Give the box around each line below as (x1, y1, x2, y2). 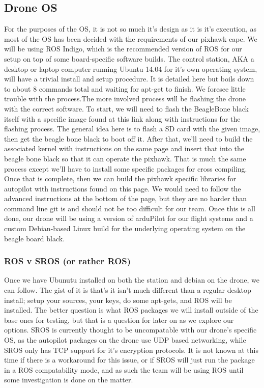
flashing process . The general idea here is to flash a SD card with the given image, (4, 123, 260, 134)
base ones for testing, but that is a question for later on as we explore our (4, 314, 234, 325)
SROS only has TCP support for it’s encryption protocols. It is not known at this (4, 344, 258, 355)
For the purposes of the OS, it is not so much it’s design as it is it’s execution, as (4, 23, 257, 34)
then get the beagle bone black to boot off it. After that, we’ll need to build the (4, 133, 253, 144)
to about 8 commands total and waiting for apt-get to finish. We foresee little (4, 83, 246, 94)
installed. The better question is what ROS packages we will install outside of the (4, 304, 258, 315)
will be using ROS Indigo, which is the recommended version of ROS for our (4, 43, 242, 54)
